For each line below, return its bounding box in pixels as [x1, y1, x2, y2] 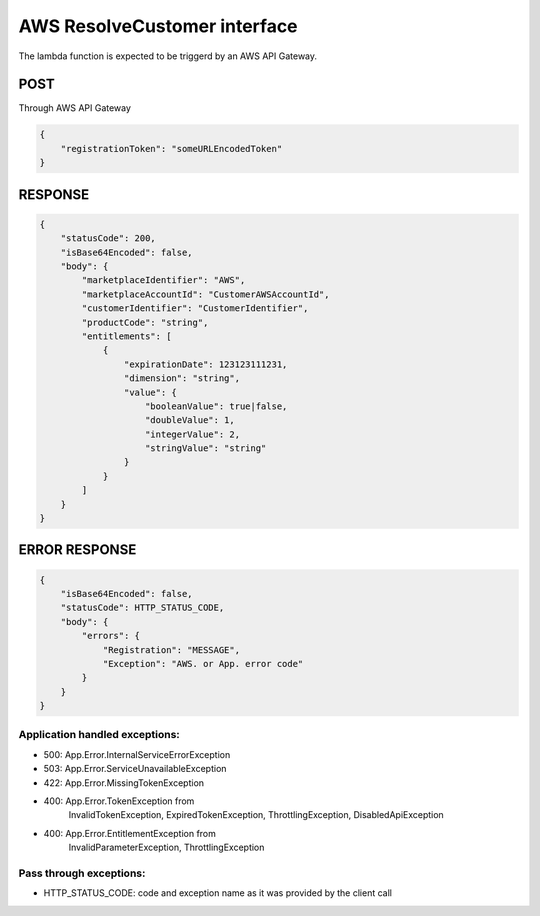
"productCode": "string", [81, 316, 209, 328]
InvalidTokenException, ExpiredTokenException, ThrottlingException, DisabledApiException [68, 809, 444, 821]
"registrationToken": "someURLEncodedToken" [60, 143, 283, 154]
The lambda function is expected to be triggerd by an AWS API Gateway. [18, 50, 318, 62]
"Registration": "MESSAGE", [102, 644, 240, 655]
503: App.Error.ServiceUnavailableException [43, 763, 227, 775]
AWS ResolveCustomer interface [18, 15, 299, 37]
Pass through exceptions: [18, 866, 146, 880]
